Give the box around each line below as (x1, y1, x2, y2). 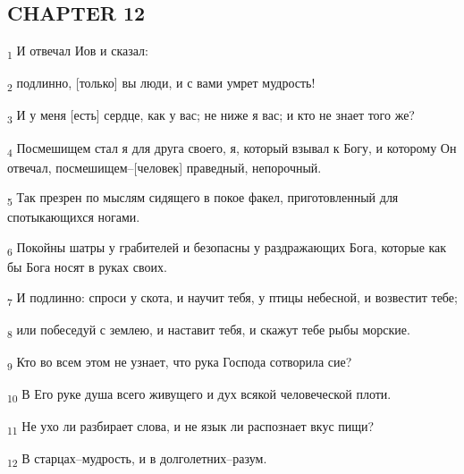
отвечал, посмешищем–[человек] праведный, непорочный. (7, 157, 322, 176)
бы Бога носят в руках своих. (7, 258, 167, 276)
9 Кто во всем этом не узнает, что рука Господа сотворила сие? (7, 351, 352, 373)
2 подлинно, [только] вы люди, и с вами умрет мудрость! (7, 73, 316, 95)
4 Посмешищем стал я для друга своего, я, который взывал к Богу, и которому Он (7, 138, 457, 159)
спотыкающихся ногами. (7, 207, 140, 226)
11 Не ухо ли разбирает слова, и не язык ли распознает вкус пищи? (7, 417, 375, 438)
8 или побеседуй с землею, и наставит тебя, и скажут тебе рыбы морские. (7, 319, 410, 341)
